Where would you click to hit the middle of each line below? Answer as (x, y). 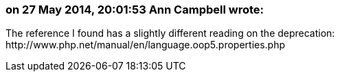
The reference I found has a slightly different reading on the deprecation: (170, 33)
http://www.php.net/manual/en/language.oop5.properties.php (146, 45)
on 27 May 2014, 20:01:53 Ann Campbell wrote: (135, 10)
